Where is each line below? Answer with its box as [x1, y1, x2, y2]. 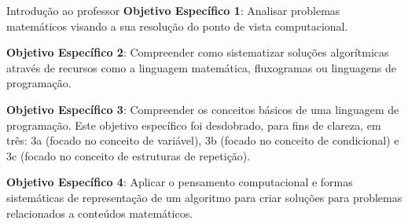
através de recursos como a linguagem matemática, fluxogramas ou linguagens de [6, 59, 396, 75]
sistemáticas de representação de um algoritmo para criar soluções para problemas [6, 189, 402, 205]
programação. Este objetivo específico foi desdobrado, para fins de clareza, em [6, 116, 381, 133]
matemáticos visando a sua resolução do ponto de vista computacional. [6, 17, 348, 34]
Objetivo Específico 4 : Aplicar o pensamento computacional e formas [6, 174, 353, 190]
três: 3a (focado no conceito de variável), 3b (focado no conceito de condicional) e [6, 132, 399, 149]
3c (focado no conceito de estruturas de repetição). [6, 147, 251, 163]
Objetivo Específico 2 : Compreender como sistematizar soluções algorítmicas [6, 44, 389, 61]
